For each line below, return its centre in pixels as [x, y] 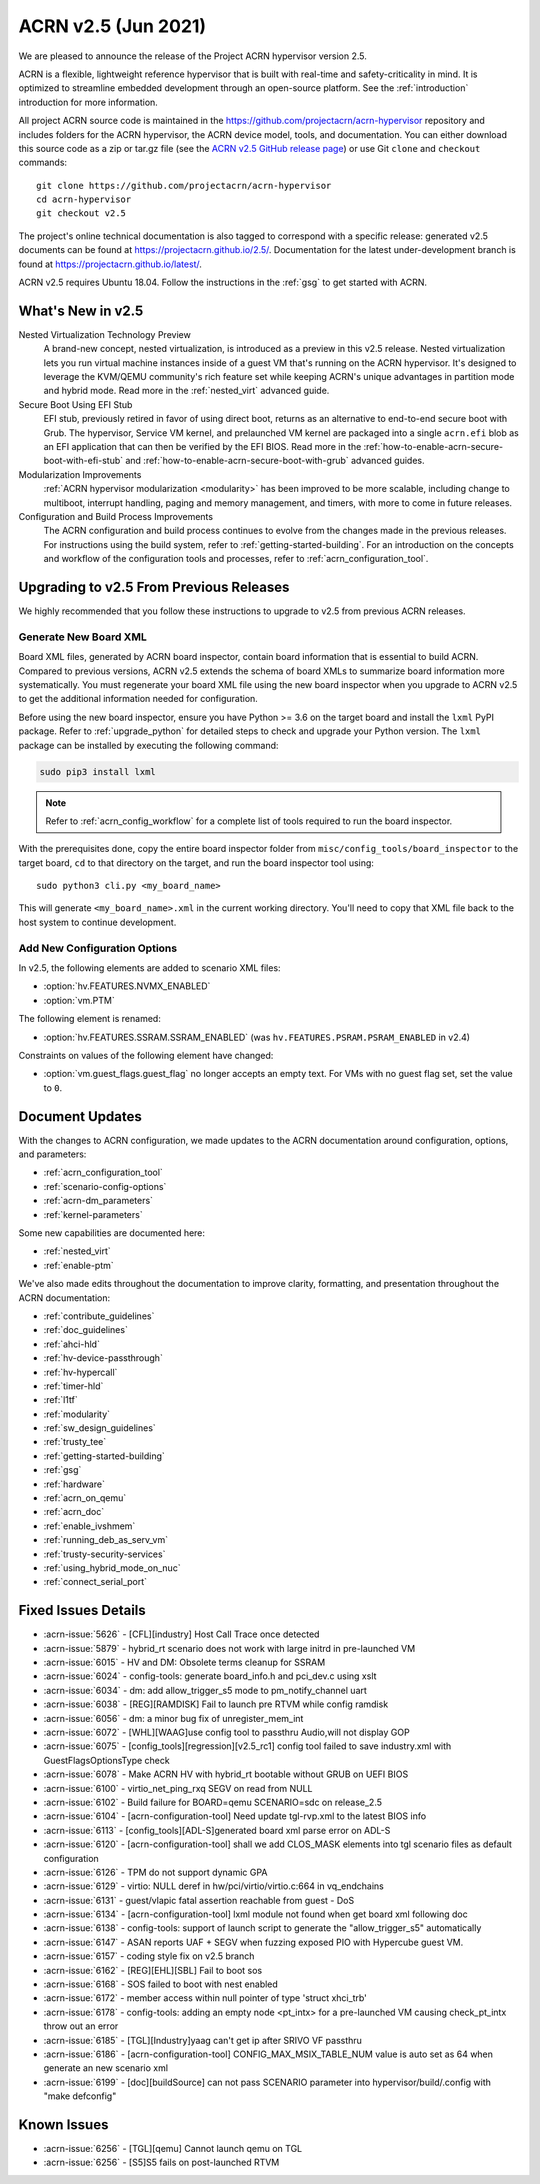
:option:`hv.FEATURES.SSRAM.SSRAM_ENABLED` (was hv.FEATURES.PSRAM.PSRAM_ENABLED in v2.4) [256, 1037]
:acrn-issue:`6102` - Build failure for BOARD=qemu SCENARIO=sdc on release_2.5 [213, 1802]
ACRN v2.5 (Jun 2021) [112, 26]
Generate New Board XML [82, 637]
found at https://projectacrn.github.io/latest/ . [110, 264]
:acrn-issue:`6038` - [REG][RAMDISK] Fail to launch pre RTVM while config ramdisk [216, 1704]
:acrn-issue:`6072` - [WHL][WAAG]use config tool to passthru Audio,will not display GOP [226, 1732]
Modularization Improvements [80, 474]
